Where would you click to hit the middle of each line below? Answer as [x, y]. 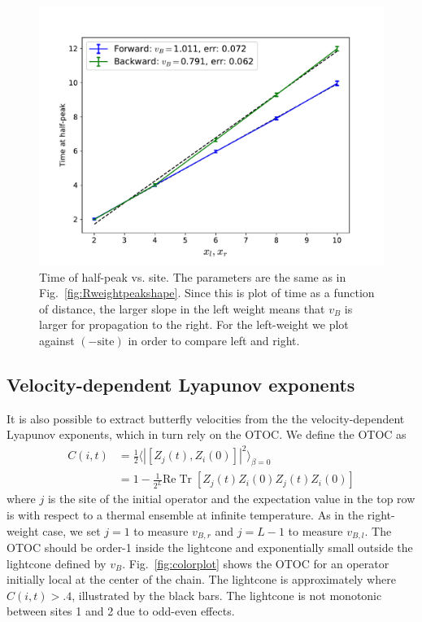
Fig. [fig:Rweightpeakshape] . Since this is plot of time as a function [207, 293]
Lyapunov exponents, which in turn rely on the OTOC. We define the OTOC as [207, 434]
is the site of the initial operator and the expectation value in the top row [231, 499]
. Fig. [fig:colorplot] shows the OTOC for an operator [256, 563]
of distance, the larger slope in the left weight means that [182, 308]
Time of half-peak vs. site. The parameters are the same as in [193, 276]
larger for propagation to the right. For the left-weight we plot [194, 324]
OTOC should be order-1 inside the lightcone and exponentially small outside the [210, 547]
